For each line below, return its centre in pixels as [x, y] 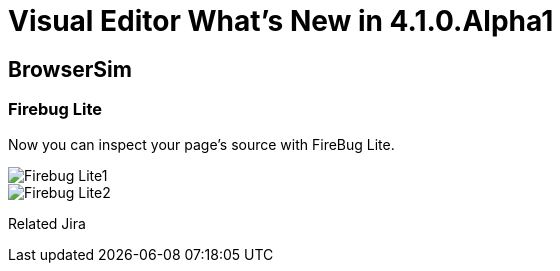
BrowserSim [70, 69]
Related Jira [47, 223]
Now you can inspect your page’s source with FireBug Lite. [201, 144]
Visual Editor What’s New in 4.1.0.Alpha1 [281, 21]
